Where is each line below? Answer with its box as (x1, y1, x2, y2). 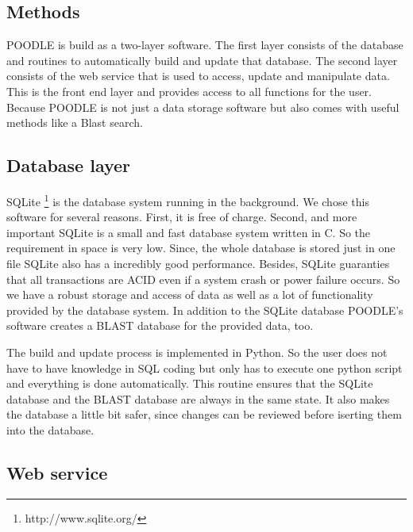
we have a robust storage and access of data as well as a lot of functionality (6, 286, 373, 303)
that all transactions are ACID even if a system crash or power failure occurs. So (6, 270, 400, 287)
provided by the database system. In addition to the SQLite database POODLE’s (6, 301, 403, 318)
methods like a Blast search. (6, 114, 143, 131)
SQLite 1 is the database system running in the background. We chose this (6, 190, 369, 209)
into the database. (6, 421, 95, 438)
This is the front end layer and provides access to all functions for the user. (6, 82, 372, 99)
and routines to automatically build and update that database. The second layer (6, 52, 398, 68)
